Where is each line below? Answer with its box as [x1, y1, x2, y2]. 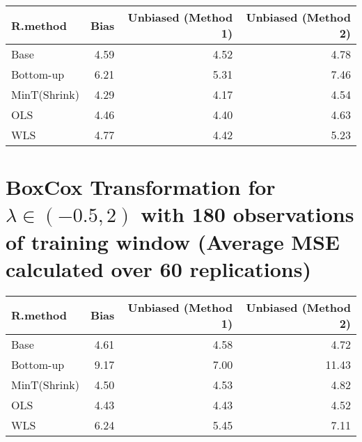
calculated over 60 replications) [6, 254, 311, 283]
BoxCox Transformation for [6, 173, 276, 201]
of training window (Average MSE [6, 227, 340, 255]
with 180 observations [141, 200, 354, 228]
